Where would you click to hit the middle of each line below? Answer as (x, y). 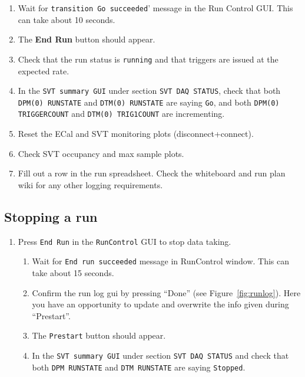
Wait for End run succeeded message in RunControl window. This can (161, 261)
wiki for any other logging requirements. (90, 184)
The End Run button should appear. (87, 39)
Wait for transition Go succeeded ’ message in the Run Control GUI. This (155, 8)
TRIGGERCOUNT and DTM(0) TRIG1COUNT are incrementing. (121, 114)
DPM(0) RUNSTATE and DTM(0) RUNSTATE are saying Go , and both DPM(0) (149, 102)
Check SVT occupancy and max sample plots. (101, 153)
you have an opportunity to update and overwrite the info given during (160, 304)
